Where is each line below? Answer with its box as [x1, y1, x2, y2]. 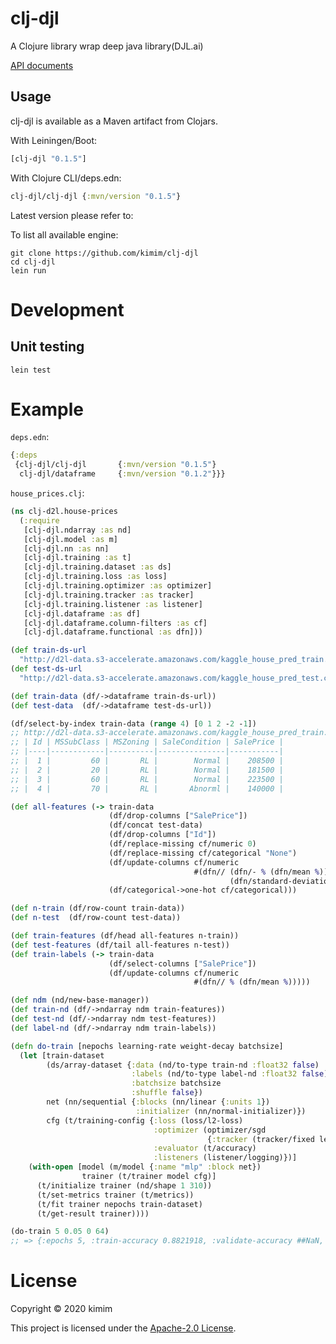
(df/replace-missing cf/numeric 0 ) [108, 839, 257, 849]
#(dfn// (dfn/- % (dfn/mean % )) [193, 867, 329, 877]
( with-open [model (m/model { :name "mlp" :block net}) [28, 1162, 262, 1172]
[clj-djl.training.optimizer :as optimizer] [23, 581, 213, 591]
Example [10, 398, 84, 421]
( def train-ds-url [10, 645, 87, 656]
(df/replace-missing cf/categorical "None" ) [108, 848, 298, 858]
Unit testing [10, 338, 85, 356]
